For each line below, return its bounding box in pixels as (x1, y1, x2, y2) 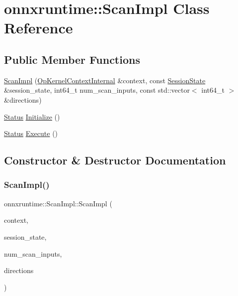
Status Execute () (4, 128, 58, 139)
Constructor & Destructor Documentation (4, 152, 226, 168)
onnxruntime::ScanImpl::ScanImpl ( (4, 198, 112, 208)
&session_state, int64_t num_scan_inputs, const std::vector (4, 85, 190, 95)
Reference (4, 17, 73, 38)
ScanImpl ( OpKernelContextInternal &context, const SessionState (4, 75, 206, 85)
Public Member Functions (4, 51, 140, 67)
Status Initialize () (4, 111, 60, 122)
